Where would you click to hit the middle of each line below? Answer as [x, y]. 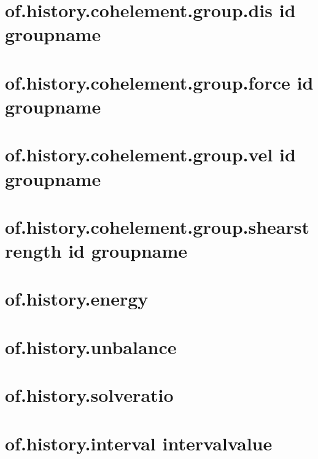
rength [33, 251]
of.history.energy [77, 299]
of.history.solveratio [89, 395]
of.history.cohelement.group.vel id [150, 154]
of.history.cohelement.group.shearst [157, 226]
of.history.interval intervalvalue [139, 443]
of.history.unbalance [91, 346]
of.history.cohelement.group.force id [159, 82]
